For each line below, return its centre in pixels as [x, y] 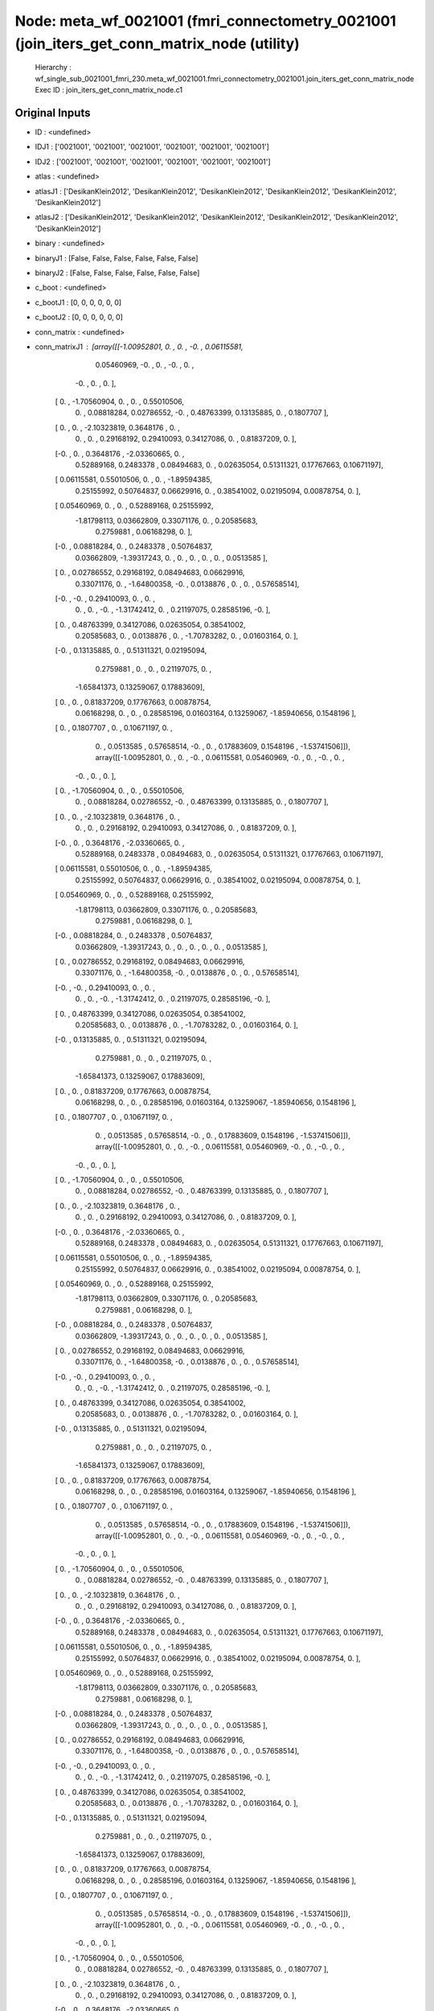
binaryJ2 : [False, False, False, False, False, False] [117, 273]
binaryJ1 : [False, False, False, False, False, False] [117, 258]
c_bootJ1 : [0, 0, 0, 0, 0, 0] [78, 302]
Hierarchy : [53, 68]
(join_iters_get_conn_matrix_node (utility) [158, 43]
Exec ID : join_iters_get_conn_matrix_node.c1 [109, 90]
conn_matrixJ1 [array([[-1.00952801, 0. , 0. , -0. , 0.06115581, [139, 347]
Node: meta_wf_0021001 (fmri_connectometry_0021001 [206, 21]
